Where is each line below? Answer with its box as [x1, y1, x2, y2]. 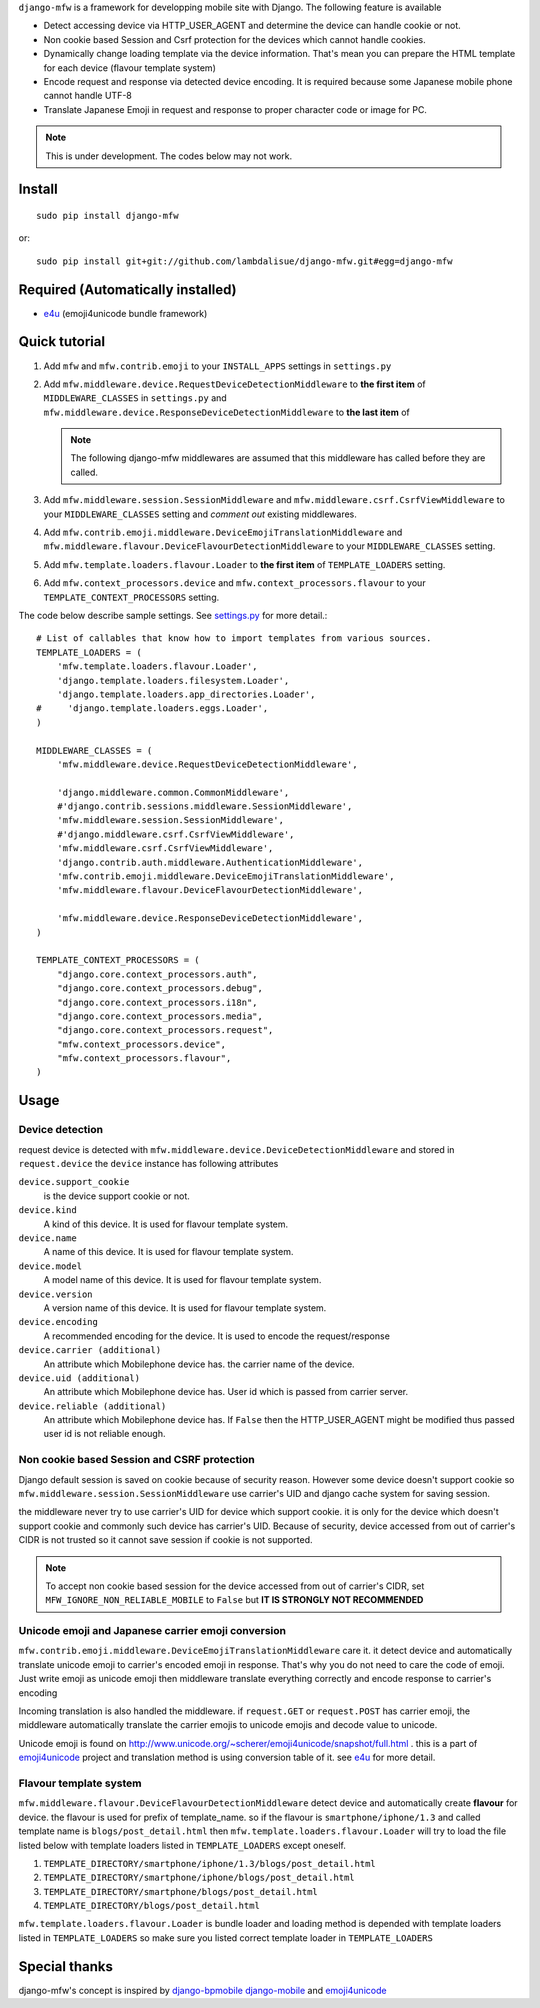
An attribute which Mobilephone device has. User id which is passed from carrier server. [43, 1386, 409, 1398]
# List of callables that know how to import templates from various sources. [36, 633, 432, 644]
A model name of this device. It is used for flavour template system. [43, 1274, 322, 1286]
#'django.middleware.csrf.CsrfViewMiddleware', [56, 828, 295, 840]
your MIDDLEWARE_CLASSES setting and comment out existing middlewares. [43, 508, 357, 520]
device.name [18, 1232, 77, 1244]
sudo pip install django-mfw [36, 210, 179, 221]
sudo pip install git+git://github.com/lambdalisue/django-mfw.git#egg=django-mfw [36, 255, 453, 267]
